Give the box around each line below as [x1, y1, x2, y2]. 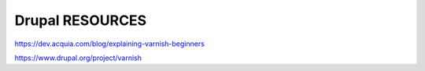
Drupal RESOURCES [14, 12, 147, 29]
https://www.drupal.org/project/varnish [14, 53, 142, 62]
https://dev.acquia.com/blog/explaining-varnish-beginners [14, 39, 205, 48]
